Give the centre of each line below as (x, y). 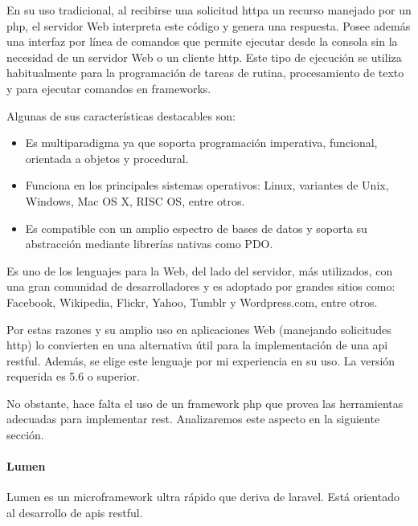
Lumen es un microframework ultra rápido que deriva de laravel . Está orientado (203, 497)
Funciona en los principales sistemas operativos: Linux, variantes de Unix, (207, 185)
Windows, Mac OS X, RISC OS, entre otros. (135, 200)
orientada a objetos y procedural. (107, 158)
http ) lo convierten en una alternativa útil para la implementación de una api (197, 345)
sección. (25, 435)
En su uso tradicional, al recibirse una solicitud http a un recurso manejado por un (209, 10)
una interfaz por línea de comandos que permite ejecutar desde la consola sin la (202, 41)
